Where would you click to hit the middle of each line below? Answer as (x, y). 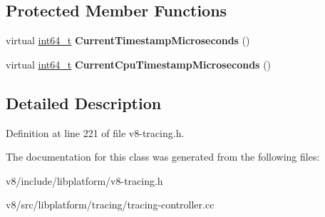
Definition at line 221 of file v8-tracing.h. (95, 132)
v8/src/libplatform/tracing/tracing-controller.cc (110, 205)
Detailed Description (84, 102)
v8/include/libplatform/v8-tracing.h (84, 180)
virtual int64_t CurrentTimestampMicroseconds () (128, 40)
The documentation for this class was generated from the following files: (163, 157)
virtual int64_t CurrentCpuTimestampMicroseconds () (139, 64)
